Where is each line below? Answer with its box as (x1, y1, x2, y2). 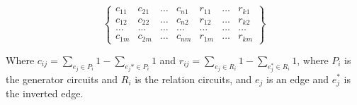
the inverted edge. (6, 85, 84, 100)
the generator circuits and (6, 71, 118, 86)
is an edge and (266, 71, 329, 86)
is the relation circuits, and (135, 71, 252, 86)
